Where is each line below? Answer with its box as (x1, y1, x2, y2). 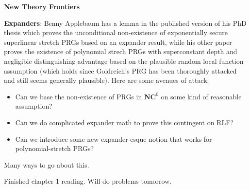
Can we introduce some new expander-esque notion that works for (15, 133, 212, 144)
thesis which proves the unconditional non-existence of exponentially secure (4, 27, 228, 38)
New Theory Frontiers (4, 1, 80, 11)
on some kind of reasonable (161, 91, 242, 101)
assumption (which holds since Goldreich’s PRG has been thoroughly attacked (4, 65, 237, 76)
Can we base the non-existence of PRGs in (15, 91, 142, 101)
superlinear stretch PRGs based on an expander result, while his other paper (4, 37, 232, 47)
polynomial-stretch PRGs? (15, 143, 94, 153)
